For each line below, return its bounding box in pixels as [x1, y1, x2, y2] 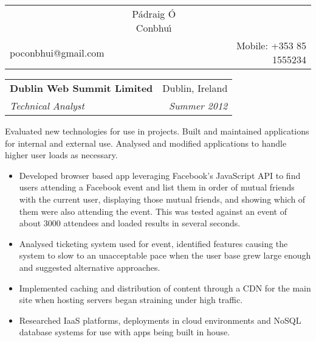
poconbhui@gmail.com [10, 45, 105, 60]
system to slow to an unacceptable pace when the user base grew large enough [19, 249, 311, 262]
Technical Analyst [10, 99, 84, 113]
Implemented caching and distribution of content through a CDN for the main [19, 281, 311, 294]
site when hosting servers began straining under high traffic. [19, 293, 243, 306]
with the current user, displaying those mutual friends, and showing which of [19, 192, 306, 205]
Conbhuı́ [136, 21, 172, 35]
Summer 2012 [168, 99, 228, 113]
